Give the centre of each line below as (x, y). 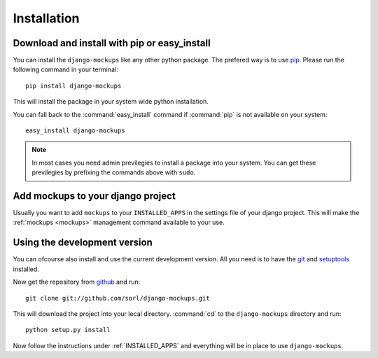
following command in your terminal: (65, 69)
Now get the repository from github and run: (77, 282)
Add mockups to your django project (94, 196)
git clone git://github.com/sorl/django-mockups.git (118, 298)
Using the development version (83, 243)
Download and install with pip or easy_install (112, 43)
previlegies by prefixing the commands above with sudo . (114, 172)
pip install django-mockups (73, 85)
